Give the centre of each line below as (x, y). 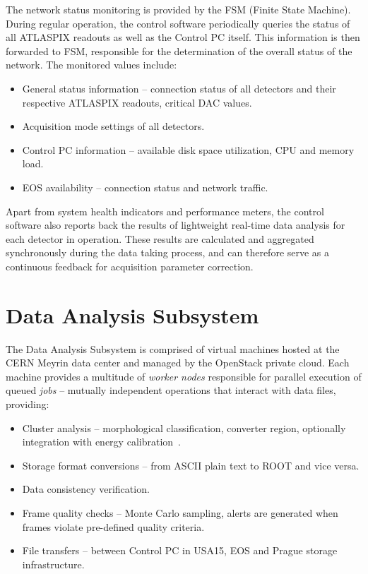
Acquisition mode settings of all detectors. (113, 126)
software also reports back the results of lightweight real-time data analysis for (176, 225)
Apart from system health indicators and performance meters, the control (165, 211)
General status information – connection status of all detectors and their (179, 88)
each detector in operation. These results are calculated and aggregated (160, 238)
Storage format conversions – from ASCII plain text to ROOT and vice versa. (191, 465)
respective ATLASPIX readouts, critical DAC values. (137, 102)
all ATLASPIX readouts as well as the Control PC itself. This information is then (183, 37)
